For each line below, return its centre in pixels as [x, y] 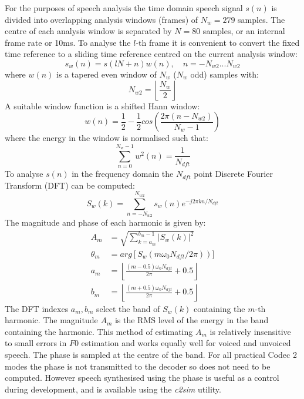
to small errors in [36, 343]
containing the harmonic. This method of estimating [99, 331]
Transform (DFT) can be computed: [70, 185]
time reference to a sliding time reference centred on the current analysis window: [151, 54]
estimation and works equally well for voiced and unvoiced [186, 343]
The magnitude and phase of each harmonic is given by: [105, 222]
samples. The [261, 19]
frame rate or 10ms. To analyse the [68, 42]
